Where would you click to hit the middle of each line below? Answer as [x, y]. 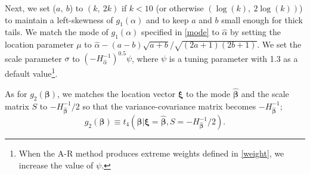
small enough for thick [262, 19]
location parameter [39, 44]
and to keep [167, 19]
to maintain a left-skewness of [59, 19]
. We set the [279, 44]
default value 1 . [31, 73]
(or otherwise [180, 8]
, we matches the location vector [117, 93]
